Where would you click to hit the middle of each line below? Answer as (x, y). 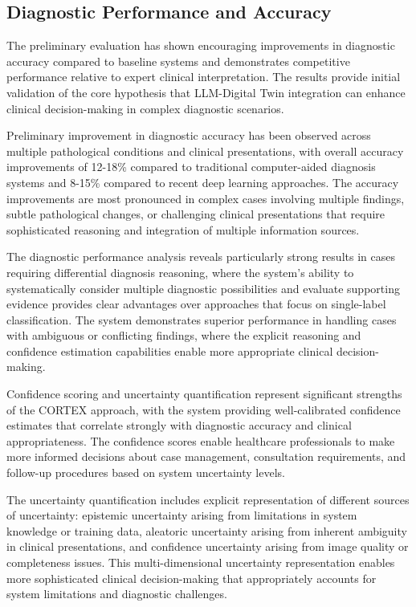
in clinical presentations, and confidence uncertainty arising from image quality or (208, 546)
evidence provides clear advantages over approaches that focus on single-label (196, 304)
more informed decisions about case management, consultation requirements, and (206, 456)
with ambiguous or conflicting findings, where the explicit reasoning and (184, 335)
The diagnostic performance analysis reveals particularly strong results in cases (201, 257)
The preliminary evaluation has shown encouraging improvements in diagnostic (201, 45)
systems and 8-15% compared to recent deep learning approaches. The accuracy (203, 182)
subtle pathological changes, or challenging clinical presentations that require (196, 214)
